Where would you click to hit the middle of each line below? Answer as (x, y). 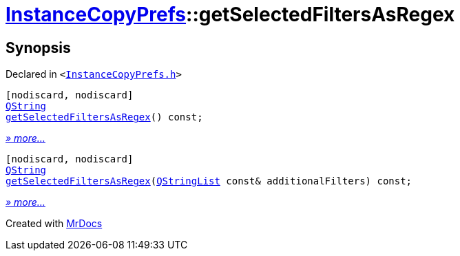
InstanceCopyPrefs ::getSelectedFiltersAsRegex (230, 14)
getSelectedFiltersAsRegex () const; (104, 117)
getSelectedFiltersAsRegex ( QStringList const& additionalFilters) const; (209, 181)
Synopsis (38, 47)
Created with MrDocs (54, 224)
